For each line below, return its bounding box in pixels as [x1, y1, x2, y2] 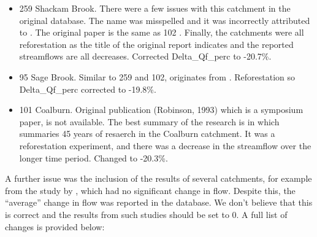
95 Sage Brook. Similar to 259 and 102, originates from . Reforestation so [19, 70, 296, 83]
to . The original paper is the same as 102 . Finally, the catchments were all [19, 26, 304, 39]
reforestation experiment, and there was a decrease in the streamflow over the [19, 139, 311, 152]
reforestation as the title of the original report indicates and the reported [19, 37, 294, 50]
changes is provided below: [5, 220, 105, 233]
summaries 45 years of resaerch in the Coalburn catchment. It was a [19, 127, 275, 140]
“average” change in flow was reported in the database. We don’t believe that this [5, 196, 313, 209]
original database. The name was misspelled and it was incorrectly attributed [19, 14, 310, 26]
